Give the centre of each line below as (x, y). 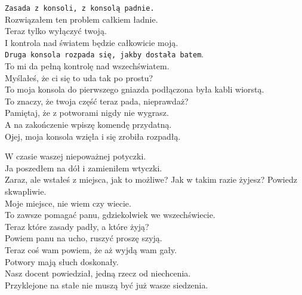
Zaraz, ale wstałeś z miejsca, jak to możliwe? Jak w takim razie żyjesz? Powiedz (151, 179)
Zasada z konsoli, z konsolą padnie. (80, 8)
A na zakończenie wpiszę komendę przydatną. (88, 125)
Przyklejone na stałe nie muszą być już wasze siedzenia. (107, 285)
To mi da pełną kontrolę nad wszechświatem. (87, 66)
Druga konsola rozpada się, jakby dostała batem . (104, 54)
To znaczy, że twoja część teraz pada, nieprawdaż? (97, 101)
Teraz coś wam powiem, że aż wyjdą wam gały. (91, 250)
